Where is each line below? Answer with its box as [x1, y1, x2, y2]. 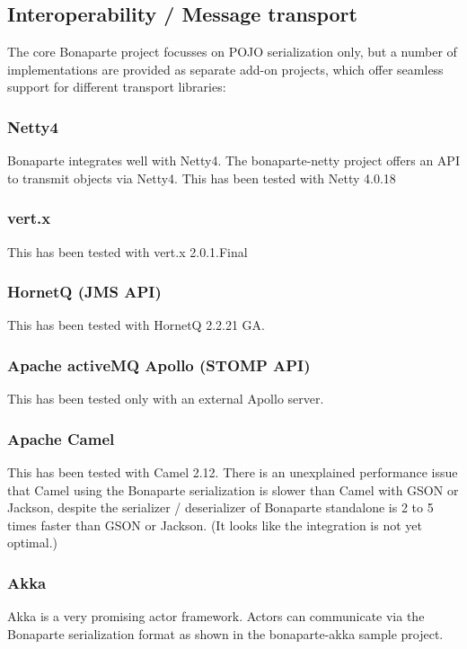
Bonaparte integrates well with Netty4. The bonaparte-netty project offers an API [7, 151, 460, 170]
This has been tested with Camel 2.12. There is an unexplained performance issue [7, 463, 458, 482]
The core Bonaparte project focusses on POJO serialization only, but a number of [7, 42, 457, 61]
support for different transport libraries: [7, 77, 226, 96]
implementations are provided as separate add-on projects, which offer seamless [7, 59, 444, 78]
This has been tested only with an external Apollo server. [7, 389, 324, 408]
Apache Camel [7, 427, 115, 449]
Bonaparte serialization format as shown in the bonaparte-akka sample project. [7, 624, 444, 643]
